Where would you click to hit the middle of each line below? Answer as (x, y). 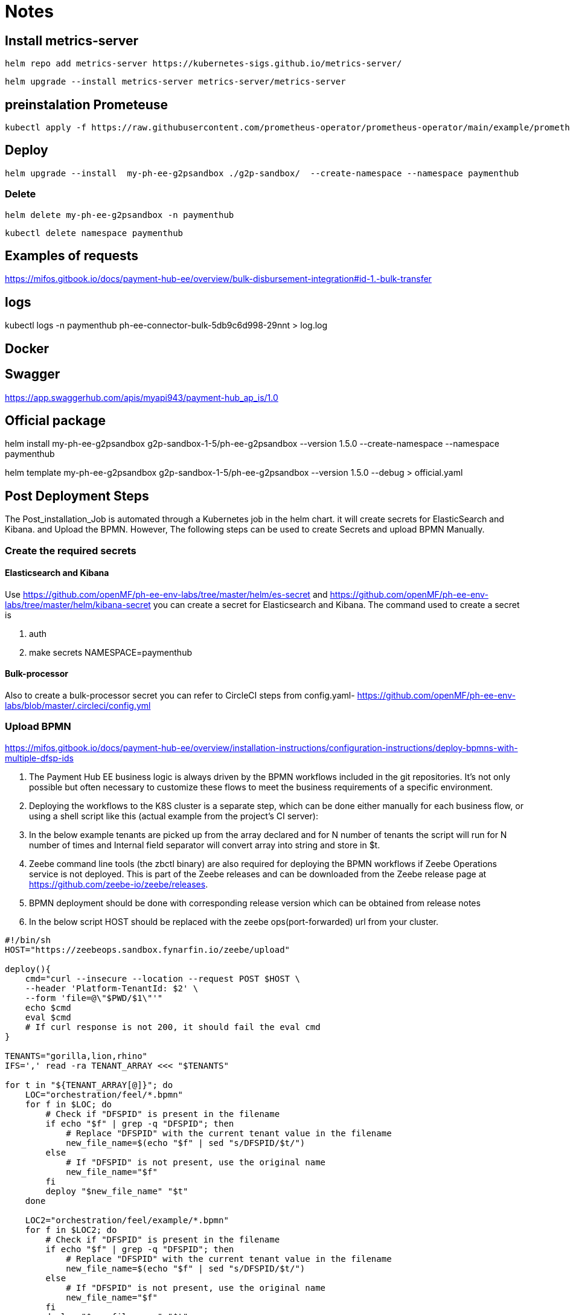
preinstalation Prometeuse (87, 104)
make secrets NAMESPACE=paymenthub (110, 652)
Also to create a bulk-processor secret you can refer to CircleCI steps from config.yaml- (180, 696)
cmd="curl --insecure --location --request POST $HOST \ (162, 978)
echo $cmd (48, 1007)
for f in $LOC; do (69, 1104)
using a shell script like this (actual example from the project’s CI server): (174, 816)
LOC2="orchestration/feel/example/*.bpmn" (127, 1220)
